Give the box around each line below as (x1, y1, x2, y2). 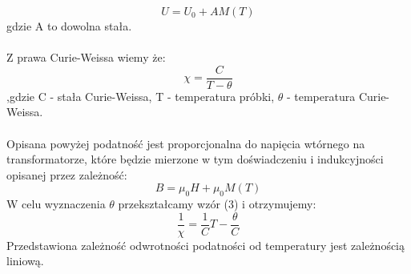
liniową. (6, 252, 44, 269)
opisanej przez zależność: (6, 166, 127, 183)
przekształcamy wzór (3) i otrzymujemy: (118, 195, 316, 212)
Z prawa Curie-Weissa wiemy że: (6, 49, 166, 66)
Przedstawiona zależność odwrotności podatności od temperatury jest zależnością (6, 236, 405, 253)
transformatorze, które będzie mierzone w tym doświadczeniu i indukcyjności (6, 151, 384, 167)
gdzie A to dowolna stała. (6, 18, 132, 34)
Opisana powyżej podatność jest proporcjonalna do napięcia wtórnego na (6, 135, 365, 151)
